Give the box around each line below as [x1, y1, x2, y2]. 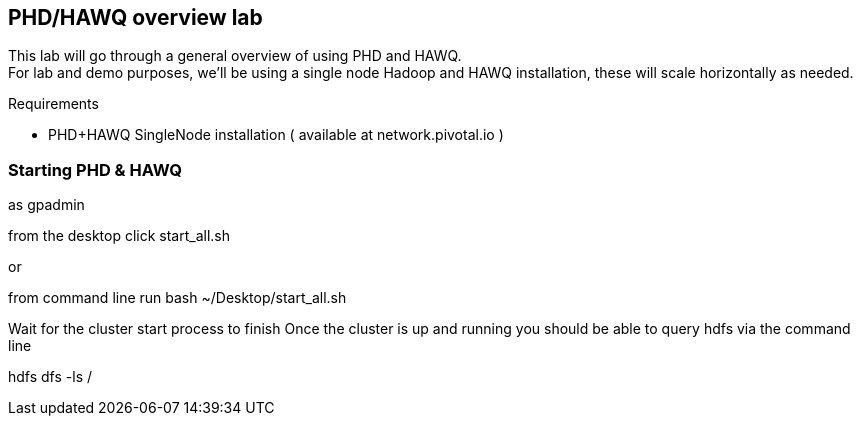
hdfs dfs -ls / [8, 368, 93, 386]
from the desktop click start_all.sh [8, 227, 231, 245]
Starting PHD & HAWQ [8, 159, 183, 180]
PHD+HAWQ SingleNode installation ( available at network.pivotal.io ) [48, 126, 504, 144]
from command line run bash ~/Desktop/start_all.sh [8, 289, 347, 307]
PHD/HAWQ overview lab [8, 5, 263, 30]
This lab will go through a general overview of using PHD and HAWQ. [8, 47, 462, 65]
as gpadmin [8, 196, 85, 214]
